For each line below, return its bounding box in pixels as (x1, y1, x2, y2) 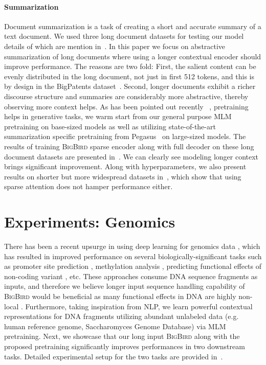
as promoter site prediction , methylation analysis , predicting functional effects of (4, 261, 262, 271)
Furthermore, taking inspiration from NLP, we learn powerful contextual (25, 301, 253, 311)
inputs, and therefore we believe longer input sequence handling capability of (4, 281, 245, 291)
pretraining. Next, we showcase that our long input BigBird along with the (4, 331, 240, 341)
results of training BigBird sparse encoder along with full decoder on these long (4, 141, 254, 151)
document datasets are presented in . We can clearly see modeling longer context (4, 151, 259, 162)
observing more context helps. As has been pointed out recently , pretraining (4, 101, 249, 111)
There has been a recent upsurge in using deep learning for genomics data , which (4, 241, 260, 252)
